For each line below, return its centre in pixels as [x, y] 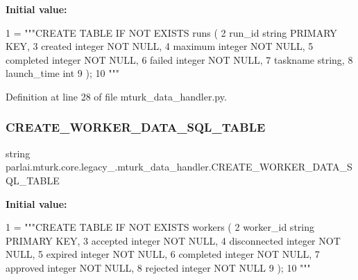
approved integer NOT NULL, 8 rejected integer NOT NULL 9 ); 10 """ [158, 267]
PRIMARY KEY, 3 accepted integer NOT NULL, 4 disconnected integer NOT [173, 240]
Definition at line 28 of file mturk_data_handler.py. [116, 96]
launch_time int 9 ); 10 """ [62, 73]
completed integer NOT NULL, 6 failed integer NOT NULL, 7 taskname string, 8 [179, 59]
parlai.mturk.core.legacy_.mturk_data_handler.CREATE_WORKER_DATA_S [179, 167]
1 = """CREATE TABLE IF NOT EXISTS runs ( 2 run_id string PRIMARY [171, 32]
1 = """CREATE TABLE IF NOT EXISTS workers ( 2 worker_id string [160, 227]
